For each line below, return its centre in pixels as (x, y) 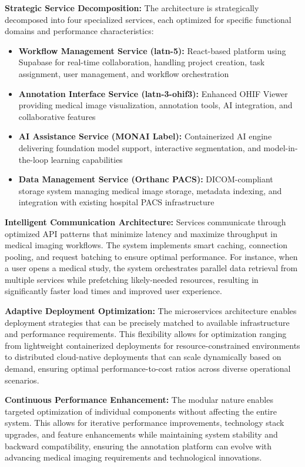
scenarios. (22, 380)
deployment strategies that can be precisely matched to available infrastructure (147, 322)
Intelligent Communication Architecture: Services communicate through (145, 221)
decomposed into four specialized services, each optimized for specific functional (148, 19)
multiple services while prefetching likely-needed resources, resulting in (132, 279)
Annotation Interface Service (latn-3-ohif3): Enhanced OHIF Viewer (153, 93)
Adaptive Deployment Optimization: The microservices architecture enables (151, 311)
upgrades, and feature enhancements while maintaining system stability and (141, 434)
